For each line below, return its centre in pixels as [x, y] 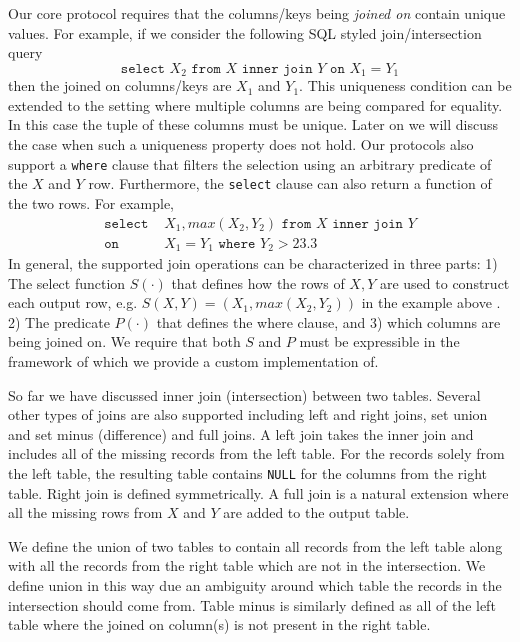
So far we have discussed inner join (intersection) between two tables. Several [244, 394]
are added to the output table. [316, 512]
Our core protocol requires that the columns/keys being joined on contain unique [257, 13]
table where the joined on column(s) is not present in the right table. [219, 624]
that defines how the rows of [258, 282]
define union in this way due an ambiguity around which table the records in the [255, 585]
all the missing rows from [85, 512]
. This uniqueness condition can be [405, 85]
